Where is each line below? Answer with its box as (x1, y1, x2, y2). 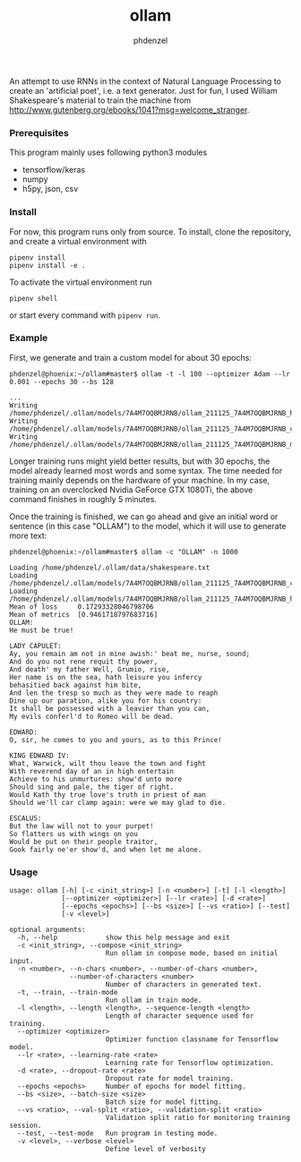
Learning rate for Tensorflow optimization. (105, 1058, 275, 1068)
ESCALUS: (9, 814, 42, 823)
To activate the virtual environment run (9, 277, 152, 287)
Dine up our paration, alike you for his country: (9, 696, 202, 705)
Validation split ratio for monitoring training (105, 1114, 291, 1123)
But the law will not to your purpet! (9, 821, 154, 831)
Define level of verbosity (105, 1145, 206, 1154)
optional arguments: (9, 926, 87, 935)
